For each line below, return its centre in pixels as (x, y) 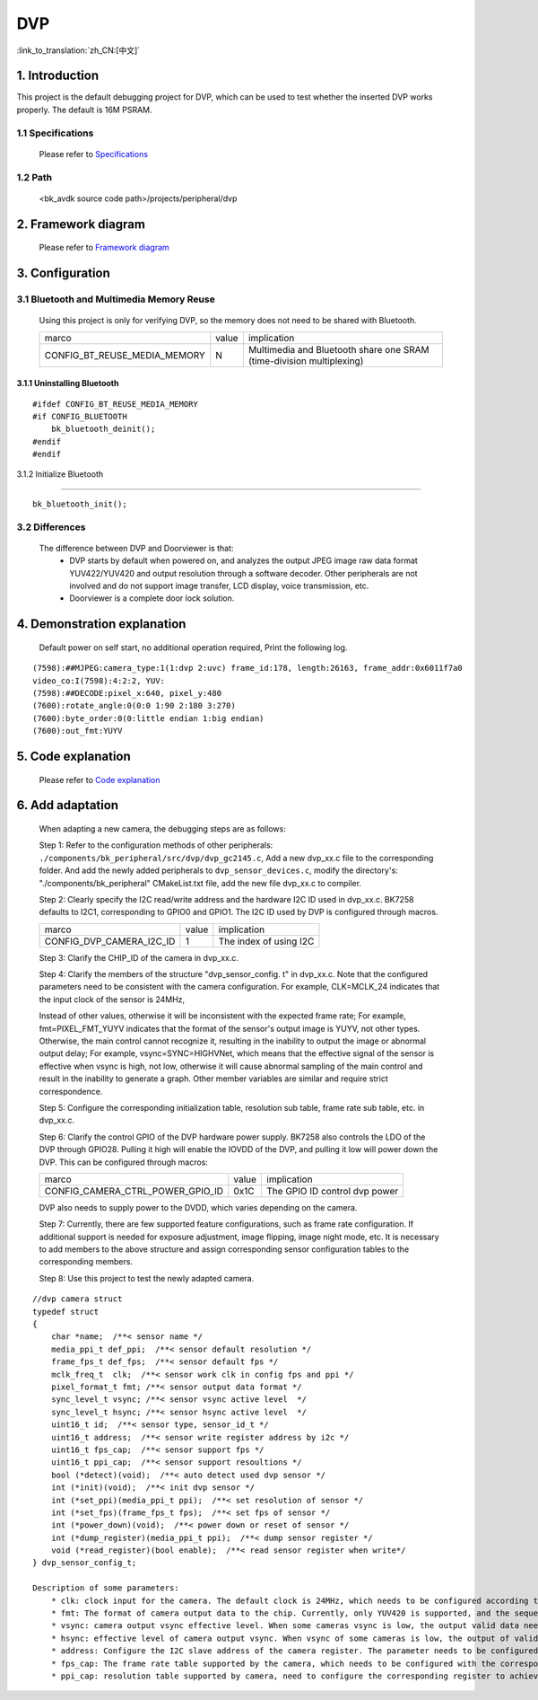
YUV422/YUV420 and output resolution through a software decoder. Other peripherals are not (243, 573)
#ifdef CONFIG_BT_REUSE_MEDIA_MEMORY (116, 404)
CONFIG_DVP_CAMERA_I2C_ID (110, 941)
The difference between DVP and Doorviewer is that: (136, 548)
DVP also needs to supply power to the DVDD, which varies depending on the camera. (198, 1207)
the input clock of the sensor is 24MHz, (112, 999)
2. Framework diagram (81, 224)
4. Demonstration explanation (101, 624)
